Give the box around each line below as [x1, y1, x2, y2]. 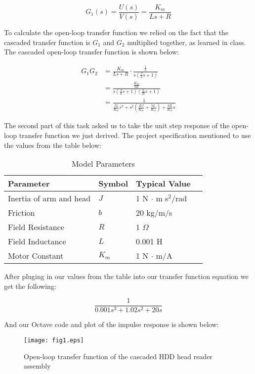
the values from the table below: [4, 140, 101, 150]
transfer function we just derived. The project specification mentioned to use [19, 130, 251, 140]
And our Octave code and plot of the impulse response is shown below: [4, 319, 219, 329]
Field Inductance [8, 235, 66, 247]
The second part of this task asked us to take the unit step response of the [4, 120, 230, 131]
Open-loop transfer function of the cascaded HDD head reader [24, 351, 212, 361]
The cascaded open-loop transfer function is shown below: [4, 47, 179, 57]
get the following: [4, 280, 56, 291]
